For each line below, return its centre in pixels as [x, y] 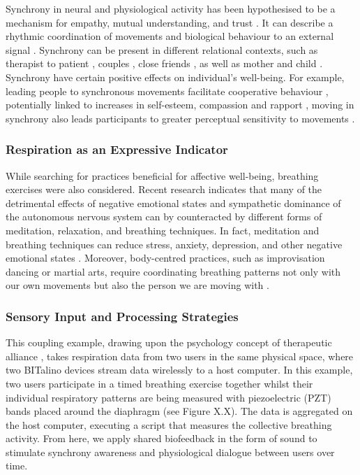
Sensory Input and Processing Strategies [122, 316]
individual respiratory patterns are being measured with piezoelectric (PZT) [168, 397]
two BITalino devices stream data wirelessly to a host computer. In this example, [179, 370]
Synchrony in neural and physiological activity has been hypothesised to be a [171, 8]
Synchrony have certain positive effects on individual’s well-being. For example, [175, 77]
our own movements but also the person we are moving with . [137, 285]
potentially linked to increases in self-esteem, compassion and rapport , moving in [180, 105]
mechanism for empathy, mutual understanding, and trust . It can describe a [170, 22]
